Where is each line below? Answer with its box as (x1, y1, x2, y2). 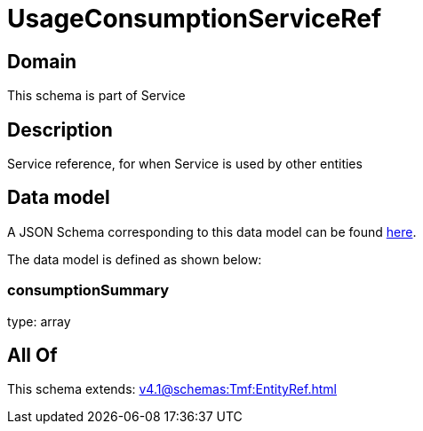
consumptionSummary (7, 281, 170, 300)
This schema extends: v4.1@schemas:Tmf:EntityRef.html (7, 381, 337, 397)
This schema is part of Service (7, 88, 186, 104)
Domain (7, 50, 77, 73)
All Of (7, 344, 58, 367)
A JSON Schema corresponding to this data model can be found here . (7, 223, 417, 239)
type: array (7, 313, 71, 329)
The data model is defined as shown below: (7, 251, 262, 267)
